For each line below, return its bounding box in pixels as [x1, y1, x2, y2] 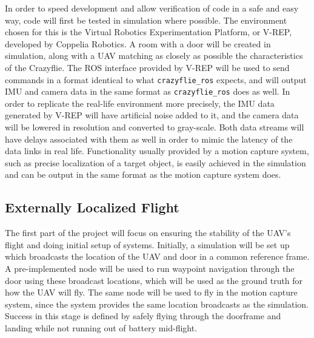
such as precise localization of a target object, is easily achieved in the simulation [5, 156, 306, 169]
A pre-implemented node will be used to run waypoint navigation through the [5, 262, 295, 275]
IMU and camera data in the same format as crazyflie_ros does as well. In [5, 85, 290, 98]
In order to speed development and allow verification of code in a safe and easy [5, 2, 299, 14]
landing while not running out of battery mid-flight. [5, 321, 198, 334]
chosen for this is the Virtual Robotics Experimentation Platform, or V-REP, [5, 25, 292, 38]
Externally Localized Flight [5, 198, 179, 217]
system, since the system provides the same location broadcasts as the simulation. [5, 297, 309, 310]
